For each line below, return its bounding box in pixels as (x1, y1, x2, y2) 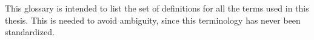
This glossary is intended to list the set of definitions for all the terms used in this (5, 2, 309, 14)
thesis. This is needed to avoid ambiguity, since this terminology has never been (5, 13, 301, 26)
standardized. (5, 25, 55, 38)
